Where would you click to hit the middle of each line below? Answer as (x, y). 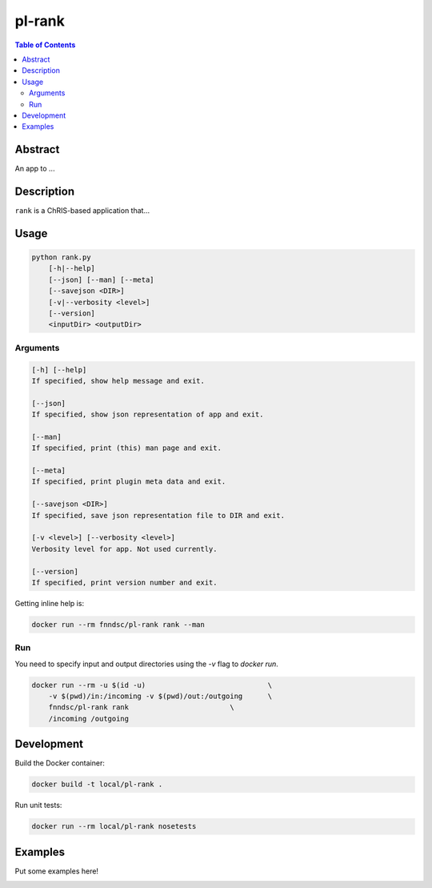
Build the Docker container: (60, 763)
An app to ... (35, 169)
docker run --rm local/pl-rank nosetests (114, 826)
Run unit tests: (38, 806)
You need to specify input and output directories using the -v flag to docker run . (147, 664)
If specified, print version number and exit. (124, 583)
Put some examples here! (57, 871)
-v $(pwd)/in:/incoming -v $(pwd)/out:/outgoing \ (160, 696)
